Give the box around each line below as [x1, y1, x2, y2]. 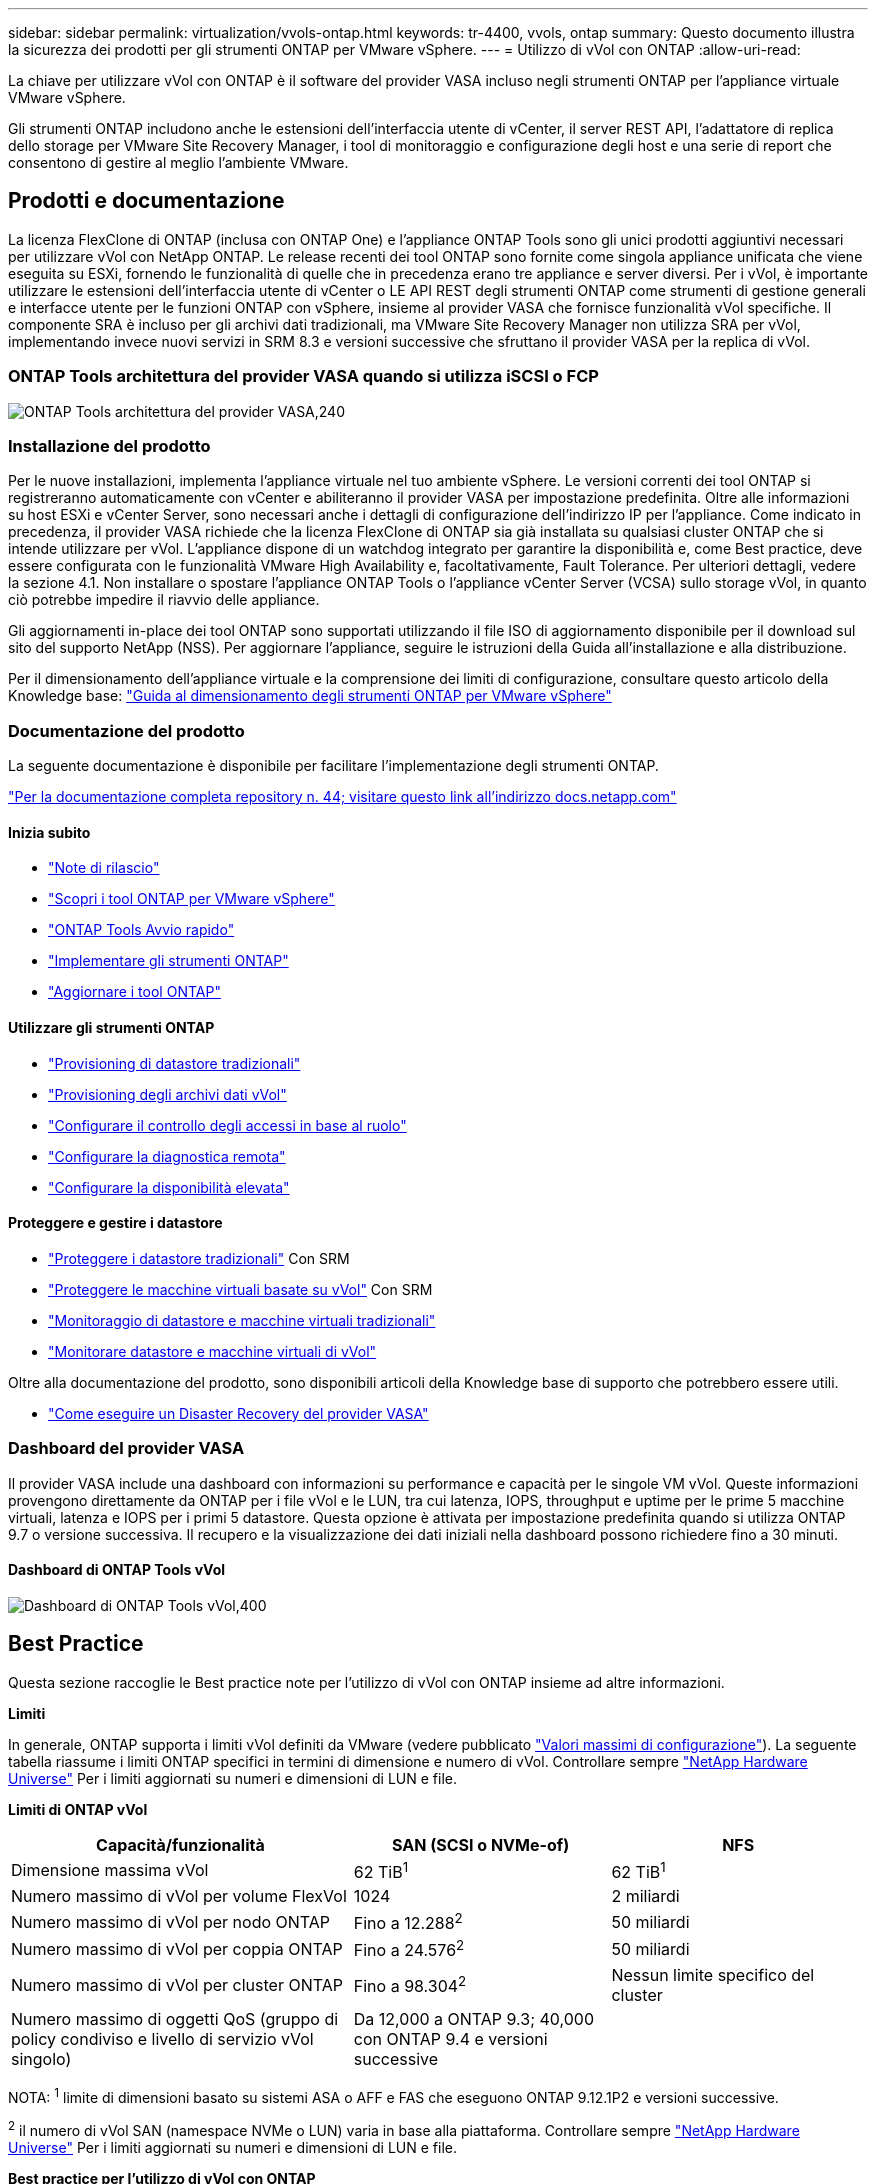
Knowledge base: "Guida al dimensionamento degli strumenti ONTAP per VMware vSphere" [8, 687, 612, 705]
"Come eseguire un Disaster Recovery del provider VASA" [48, 1404, 429, 1422]
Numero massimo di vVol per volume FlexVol [11, 1885, 347, 1906]
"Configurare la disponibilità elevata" [48, 1178, 290, 1196]
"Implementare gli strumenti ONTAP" [48, 952, 289, 970]
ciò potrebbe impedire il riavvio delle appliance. [8, 591, 320, 609]
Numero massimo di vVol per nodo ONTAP [11, 1911, 331, 1932]
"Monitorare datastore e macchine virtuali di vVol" [48, 1342, 377, 1360]
